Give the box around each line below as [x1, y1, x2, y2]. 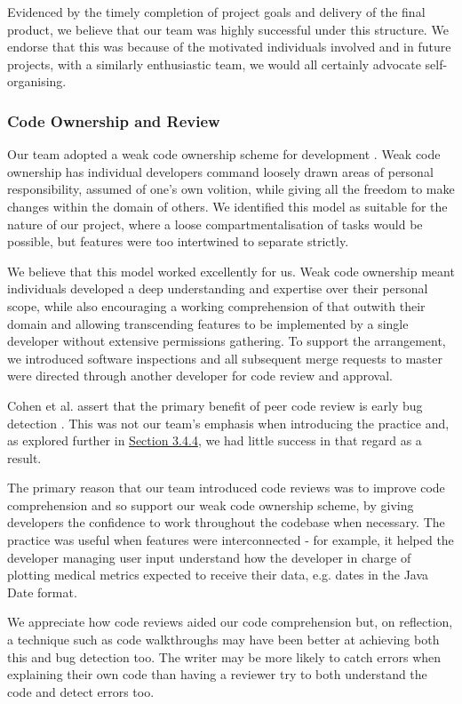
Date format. [7, 582, 77, 601]
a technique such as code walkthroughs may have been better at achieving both [7, 630, 440, 649]
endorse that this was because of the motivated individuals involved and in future [7, 37, 451, 56]
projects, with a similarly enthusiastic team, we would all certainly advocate [7, 54, 421, 73]
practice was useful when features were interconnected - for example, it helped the [7, 531, 454, 549]
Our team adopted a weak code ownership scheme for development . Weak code [7, 145, 441, 164]
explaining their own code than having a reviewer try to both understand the [7, 665, 427, 684]
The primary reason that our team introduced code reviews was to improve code [7, 478, 445, 497]
